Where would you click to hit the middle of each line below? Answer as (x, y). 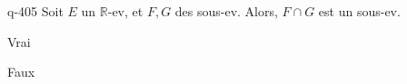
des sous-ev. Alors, (226, 11)
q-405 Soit (35, 11)
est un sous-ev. (359, 11)
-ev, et (125, 11)
